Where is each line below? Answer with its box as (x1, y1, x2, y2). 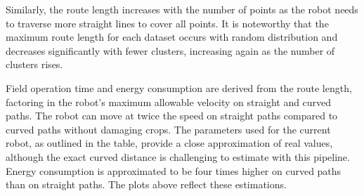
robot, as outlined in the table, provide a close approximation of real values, (6, 136, 333, 150)
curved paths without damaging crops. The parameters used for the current (6, 122, 331, 136)
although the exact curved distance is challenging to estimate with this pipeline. (6, 149, 350, 164)
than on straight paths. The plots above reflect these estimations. (6, 177, 287, 192)
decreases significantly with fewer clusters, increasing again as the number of (6, 43, 335, 58)
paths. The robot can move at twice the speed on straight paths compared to (6, 108, 338, 123)
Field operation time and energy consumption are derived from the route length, (6, 80, 352, 95)
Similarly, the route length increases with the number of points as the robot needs (6, 2, 358, 16)
